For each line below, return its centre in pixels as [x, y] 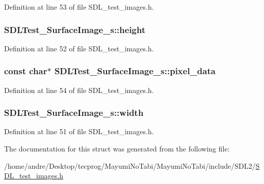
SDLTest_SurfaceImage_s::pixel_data [135, 71]
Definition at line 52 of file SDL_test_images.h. [79, 48]
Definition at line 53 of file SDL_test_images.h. [79, 7]
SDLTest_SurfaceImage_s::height [75, 29]
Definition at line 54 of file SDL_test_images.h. [79, 90]
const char [26, 71]
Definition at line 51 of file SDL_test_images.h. [79, 131]
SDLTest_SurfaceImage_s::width [74, 113]
